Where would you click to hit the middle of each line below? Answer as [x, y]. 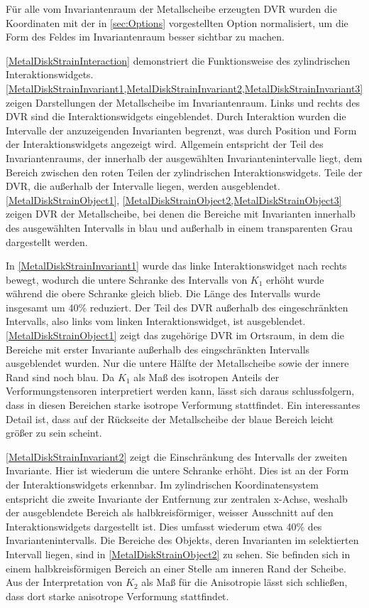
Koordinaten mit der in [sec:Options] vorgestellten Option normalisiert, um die [177, 22]
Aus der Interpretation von [64, 582]
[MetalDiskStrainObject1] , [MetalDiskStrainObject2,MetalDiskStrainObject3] [174, 199]
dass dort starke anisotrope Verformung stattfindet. [117, 596]
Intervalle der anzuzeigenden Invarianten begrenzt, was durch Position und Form [181, 130]
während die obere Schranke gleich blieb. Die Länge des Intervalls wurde [163, 293]
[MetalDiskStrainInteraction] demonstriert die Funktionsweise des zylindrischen [178, 60]
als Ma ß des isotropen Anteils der [206, 377]
